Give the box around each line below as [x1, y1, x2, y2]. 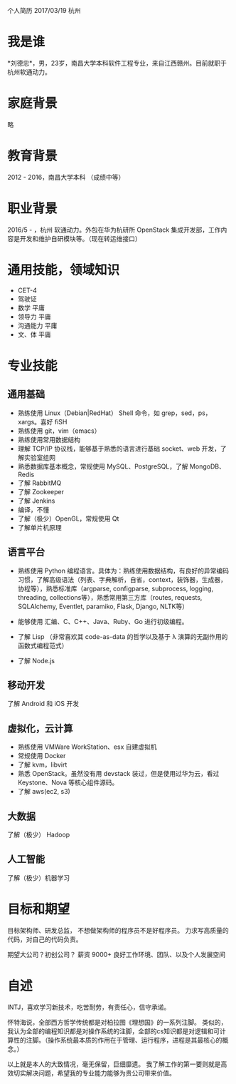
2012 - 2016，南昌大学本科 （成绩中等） [7, 173, 125, 181]
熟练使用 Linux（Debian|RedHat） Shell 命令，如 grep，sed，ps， [17, 409, 212, 417]
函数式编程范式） [17, 641, 68, 650]
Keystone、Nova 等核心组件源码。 [17, 778, 119, 787]
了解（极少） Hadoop [7, 830, 70, 839]
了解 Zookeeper [17, 487, 65, 496]
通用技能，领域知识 [7, 262, 120, 278]
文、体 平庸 [17, 330, 51, 339]
